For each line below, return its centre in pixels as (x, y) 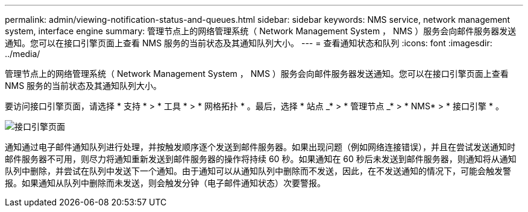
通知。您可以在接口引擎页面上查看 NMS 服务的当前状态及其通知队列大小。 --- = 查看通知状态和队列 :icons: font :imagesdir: (249, 43)
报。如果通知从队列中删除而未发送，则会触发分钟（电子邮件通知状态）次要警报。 (165, 183)
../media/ (23, 54)
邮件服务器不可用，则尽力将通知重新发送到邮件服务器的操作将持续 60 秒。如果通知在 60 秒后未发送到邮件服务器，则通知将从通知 (261, 159)
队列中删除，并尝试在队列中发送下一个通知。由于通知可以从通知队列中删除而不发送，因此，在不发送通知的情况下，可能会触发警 (258, 171)
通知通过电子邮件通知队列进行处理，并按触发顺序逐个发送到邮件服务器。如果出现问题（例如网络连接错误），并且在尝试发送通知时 (260, 147)
